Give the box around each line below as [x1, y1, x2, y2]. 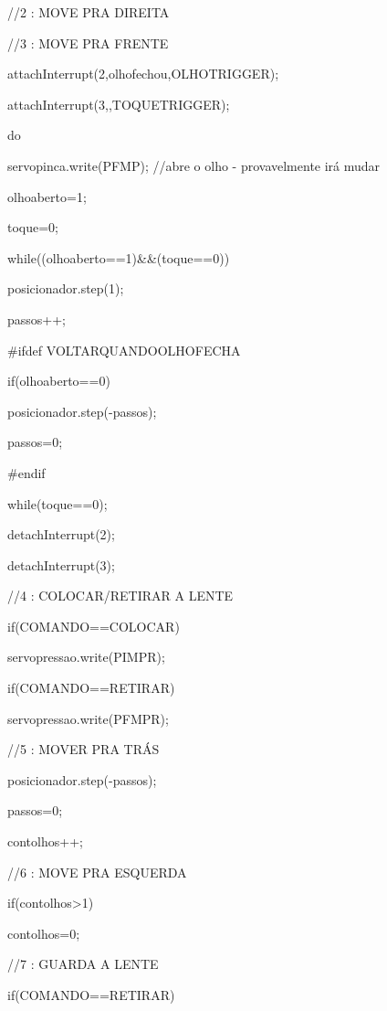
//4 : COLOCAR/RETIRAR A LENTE [7, 586, 234, 605]
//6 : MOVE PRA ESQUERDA [7, 862, 187, 881]
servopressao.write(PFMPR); [7, 708, 169, 728]
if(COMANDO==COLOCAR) [7, 616, 180, 635]
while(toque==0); [7, 494, 108, 513]
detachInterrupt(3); [7, 555, 115, 574]
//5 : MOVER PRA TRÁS [7, 740, 160, 759]
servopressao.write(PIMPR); [7, 647, 165, 666]
